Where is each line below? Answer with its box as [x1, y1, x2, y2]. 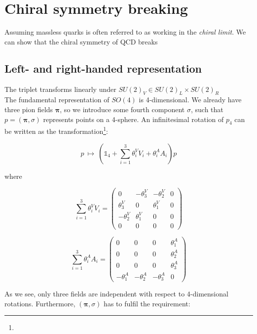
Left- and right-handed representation [4, 60, 202, 76]
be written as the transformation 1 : [4, 125, 108, 136]
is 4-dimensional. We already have [139, 94, 242, 105]
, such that [190, 104, 223, 114]
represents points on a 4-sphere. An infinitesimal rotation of [43, 114, 224, 124]
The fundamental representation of [4, 94, 110, 105]
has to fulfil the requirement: [104, 298, 190, 308]
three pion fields [4, 104, 53, 114]
